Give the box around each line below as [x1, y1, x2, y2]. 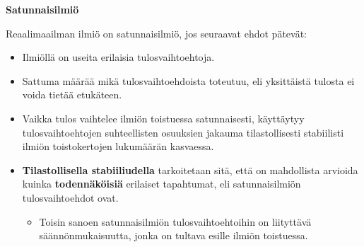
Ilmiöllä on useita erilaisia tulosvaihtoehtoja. [22, 50, 215, 64]
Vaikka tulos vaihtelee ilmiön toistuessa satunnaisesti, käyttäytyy [22, 110, 305, 125]
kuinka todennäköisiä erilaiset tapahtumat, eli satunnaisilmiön [22, 176, 301, 191]
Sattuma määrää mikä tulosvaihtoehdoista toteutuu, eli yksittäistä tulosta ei [22, 73, 355, 88]
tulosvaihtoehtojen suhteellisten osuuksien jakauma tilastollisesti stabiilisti [22, 125, 344, 139]
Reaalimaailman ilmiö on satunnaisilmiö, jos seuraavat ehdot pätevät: [6, 25, 307, 40]
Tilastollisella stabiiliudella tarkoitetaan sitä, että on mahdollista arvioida [22, 162, 358, 177]
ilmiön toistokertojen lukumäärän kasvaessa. [22, 139, 214, 154]
